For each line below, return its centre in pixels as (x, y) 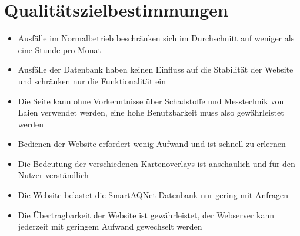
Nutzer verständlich (53, 175)
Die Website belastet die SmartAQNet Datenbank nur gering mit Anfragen (153, 195)
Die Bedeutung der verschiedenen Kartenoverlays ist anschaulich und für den (156, 163)
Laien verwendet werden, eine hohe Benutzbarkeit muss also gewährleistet (151, 112)
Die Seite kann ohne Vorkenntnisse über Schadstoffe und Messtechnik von (151, 101)
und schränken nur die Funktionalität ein (92, 81)
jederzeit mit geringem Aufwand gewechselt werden (110, 226)
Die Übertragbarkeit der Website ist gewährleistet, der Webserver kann (146, 214)
